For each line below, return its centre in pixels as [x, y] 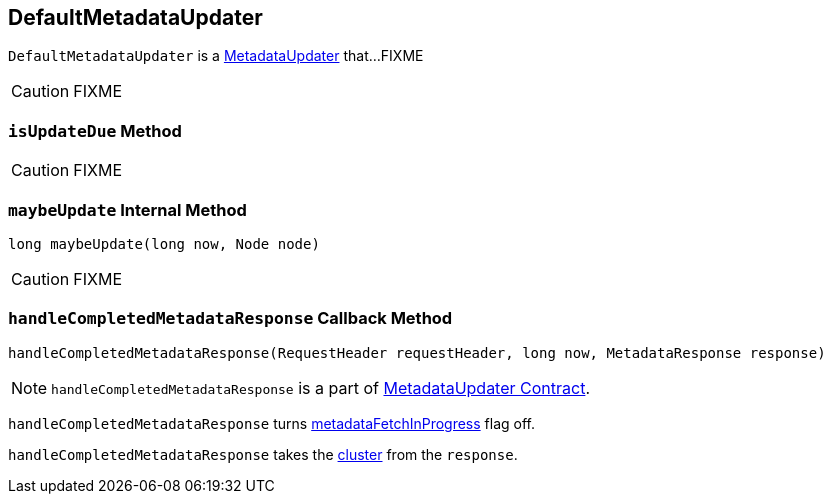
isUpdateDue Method [95, 130]
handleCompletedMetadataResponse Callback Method [230, 318]
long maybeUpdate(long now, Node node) [164, 243]
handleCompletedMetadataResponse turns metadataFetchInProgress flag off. [271, 423]
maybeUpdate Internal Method [127, 209]
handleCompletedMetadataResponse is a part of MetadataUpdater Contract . [320, 387]
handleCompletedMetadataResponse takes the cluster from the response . [263, 454]
